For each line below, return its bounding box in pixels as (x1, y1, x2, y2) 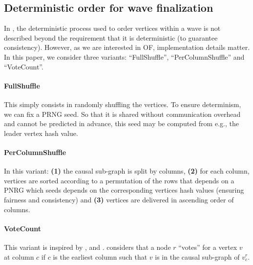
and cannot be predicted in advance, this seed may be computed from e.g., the (4, 118, 239, 129)
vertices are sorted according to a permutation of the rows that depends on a (4, 175, 234, 185)
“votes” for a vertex (178, 242, 237, 252)
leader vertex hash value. (4, 128, 78, 138)
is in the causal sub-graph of (155, 251, 240, 262)
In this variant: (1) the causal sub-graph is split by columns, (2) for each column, (4, 166, 250, 176)
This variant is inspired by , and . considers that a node (4, 242, 171, 252)
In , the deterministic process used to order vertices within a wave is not (4, 23, 221, 33)
